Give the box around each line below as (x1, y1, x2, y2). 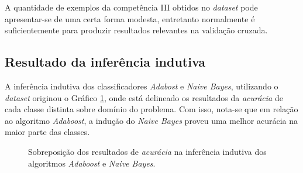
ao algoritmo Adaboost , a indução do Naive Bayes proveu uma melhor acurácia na (5, 114, 298, 126)
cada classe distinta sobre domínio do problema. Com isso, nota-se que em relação (5, 103, 298, 115)
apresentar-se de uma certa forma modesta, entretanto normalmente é (5, 12, 255, 25)
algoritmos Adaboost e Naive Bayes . (28, 157, 156, 169)
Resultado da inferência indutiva (5, 53, 206, 71)
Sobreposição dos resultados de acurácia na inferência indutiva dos (28, 145, 267, 157)
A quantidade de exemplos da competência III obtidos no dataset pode (5, 1, 258, 13)
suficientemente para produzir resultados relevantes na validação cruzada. (5, 24, 268, 36)
